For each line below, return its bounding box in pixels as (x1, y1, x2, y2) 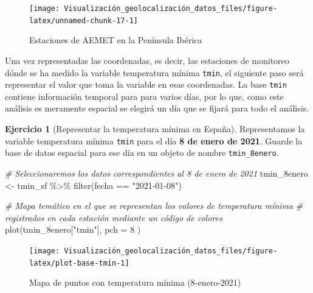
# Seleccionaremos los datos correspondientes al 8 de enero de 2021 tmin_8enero (5, 166, 308, 179)
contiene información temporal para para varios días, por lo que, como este (5, 90, 284, 102)
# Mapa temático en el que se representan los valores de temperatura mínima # (5, 199, 303, 212)
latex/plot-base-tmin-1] (29, 258, 129, 267)
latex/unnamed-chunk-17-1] (29, 16, 138, 25)
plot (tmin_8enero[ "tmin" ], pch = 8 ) (5, 223, 141, 236)
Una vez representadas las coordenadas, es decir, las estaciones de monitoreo (5, 54, 289, 66)
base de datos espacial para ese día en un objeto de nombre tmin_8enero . (5, 146, 279, 159)
